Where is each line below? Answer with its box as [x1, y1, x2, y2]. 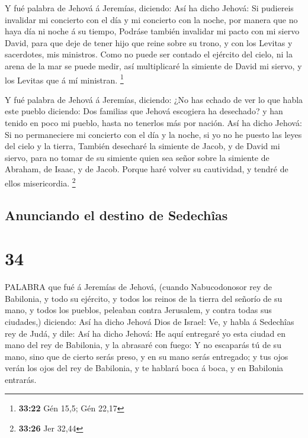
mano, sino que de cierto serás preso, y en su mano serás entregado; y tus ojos [5, 350, 288, 362]
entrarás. [5, 373, 37, 385]
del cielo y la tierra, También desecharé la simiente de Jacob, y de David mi [5, 140, 280, 152]
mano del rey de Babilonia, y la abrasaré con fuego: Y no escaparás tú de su [5, 339, 281, 351]
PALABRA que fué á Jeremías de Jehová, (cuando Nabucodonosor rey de [5, 281, 272, 293]
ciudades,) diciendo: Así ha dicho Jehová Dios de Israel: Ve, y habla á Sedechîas [5, 315, 294, 327]
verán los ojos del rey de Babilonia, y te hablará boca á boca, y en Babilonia [5, 362, 284, 374]
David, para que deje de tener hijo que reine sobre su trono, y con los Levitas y [5, 36, 293, 49]
